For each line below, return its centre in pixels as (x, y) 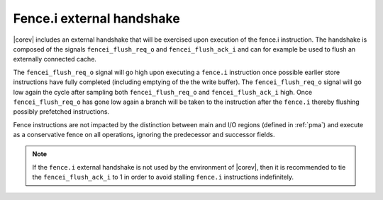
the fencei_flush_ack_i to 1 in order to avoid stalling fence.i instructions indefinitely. (163, 177)
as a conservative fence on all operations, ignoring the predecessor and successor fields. (144, 135)
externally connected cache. (55, 59)
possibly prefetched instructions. (61, 112)
